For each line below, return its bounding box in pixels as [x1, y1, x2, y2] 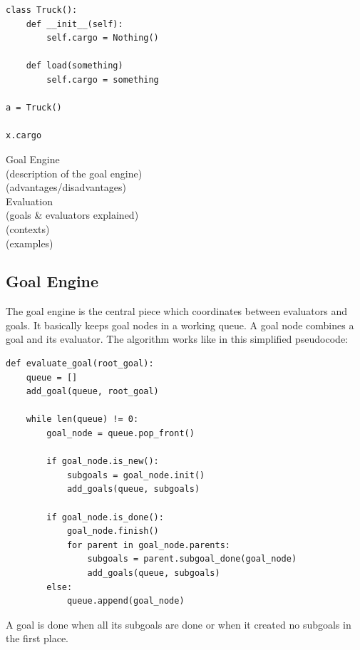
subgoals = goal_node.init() [66, 470, 205, 480]
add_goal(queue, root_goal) [26, 386, 159, 397]
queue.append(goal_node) [66, 596, 185, 607]
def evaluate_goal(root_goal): [6, 358, 154, 369]
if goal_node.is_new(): [46, 456, 159, 467]
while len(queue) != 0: [26, 414, 139, 425]
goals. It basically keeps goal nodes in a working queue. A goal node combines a [6, 317, 354, 332]
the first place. [6, 631, 69, 646]
